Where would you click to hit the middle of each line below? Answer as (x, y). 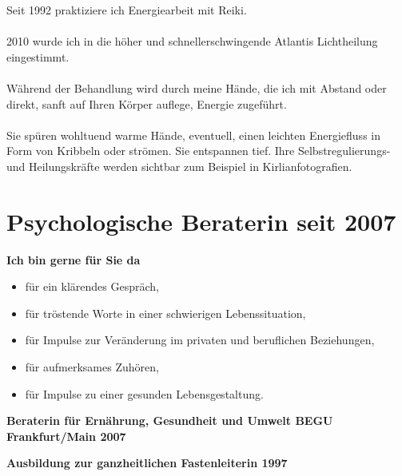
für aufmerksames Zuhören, (92, 367)
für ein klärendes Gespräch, (92, 286)
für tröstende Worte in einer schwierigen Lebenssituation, (165, 313)
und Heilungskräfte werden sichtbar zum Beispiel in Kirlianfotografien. (179, 166)
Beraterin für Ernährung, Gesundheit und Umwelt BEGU (170, 420)
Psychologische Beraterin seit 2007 (201, 221)
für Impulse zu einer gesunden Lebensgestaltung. (144, 393)
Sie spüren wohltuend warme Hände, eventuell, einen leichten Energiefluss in (193, 135)
